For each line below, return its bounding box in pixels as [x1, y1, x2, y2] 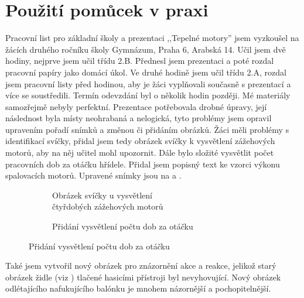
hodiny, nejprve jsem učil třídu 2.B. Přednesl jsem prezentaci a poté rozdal [5, 54, 274, 67]
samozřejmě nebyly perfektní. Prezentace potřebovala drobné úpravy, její [5, 100, 267, 112]
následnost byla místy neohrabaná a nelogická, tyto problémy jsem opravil [5, 112, 272, 124]
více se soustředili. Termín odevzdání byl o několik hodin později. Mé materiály [5, 89, 291, 101]
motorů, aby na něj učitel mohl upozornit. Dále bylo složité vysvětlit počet [5, 146, 274, 159]
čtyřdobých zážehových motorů [52, 200, 163, 213]
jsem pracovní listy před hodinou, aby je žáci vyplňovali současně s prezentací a [5, 77, 291, 90]
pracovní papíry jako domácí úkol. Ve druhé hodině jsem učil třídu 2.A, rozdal [5, 66, 286, 78]
